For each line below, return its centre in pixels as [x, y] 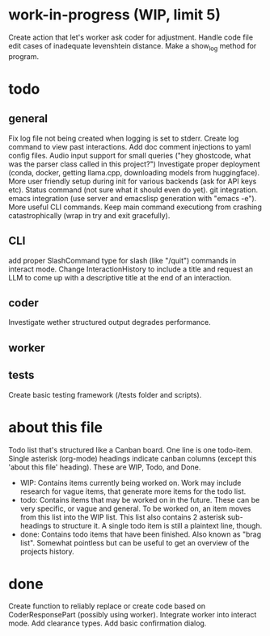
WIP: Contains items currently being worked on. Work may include [131, 482]
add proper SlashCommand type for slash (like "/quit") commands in [122, 260]
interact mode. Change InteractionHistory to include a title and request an [131, 269]
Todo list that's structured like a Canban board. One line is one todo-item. [131, 449]
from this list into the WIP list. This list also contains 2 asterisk [123, 517]
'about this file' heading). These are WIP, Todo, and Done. [105, 467]
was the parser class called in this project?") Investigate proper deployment [134, 164]
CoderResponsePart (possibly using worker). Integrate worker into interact [133, 615]
